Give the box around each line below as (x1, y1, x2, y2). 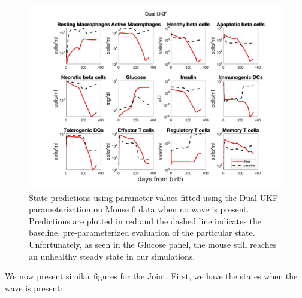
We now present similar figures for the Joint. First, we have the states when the (5, 270, 298, 282)
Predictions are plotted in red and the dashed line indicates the (29, 214, 261, 227)
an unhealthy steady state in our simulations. (29, 250, 195, 262)
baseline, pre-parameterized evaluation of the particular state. (29, 226, 255, 239)
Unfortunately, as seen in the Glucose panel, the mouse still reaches (29, 238, 277, 251)
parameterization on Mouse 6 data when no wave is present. (29, 203, 249, 215)
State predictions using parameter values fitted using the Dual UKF (29, 191, 279, 203)
